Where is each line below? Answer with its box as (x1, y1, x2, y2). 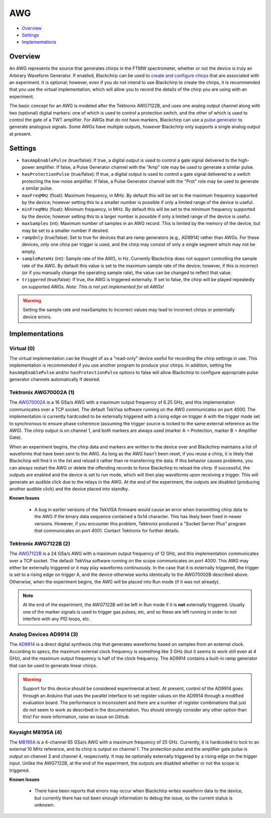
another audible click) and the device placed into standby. (9, 486, 129, 492)
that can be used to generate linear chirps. (9, 662, 97, 668)
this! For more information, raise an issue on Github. (23, 714, 130, 720)
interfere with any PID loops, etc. (23, 616, 90, 622)
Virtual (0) (9, 344, 35, 352)
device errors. (23, 314, 52, 320)
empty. (22, 249, 37, 255)
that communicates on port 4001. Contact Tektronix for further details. (34, 527, 180, 533)
